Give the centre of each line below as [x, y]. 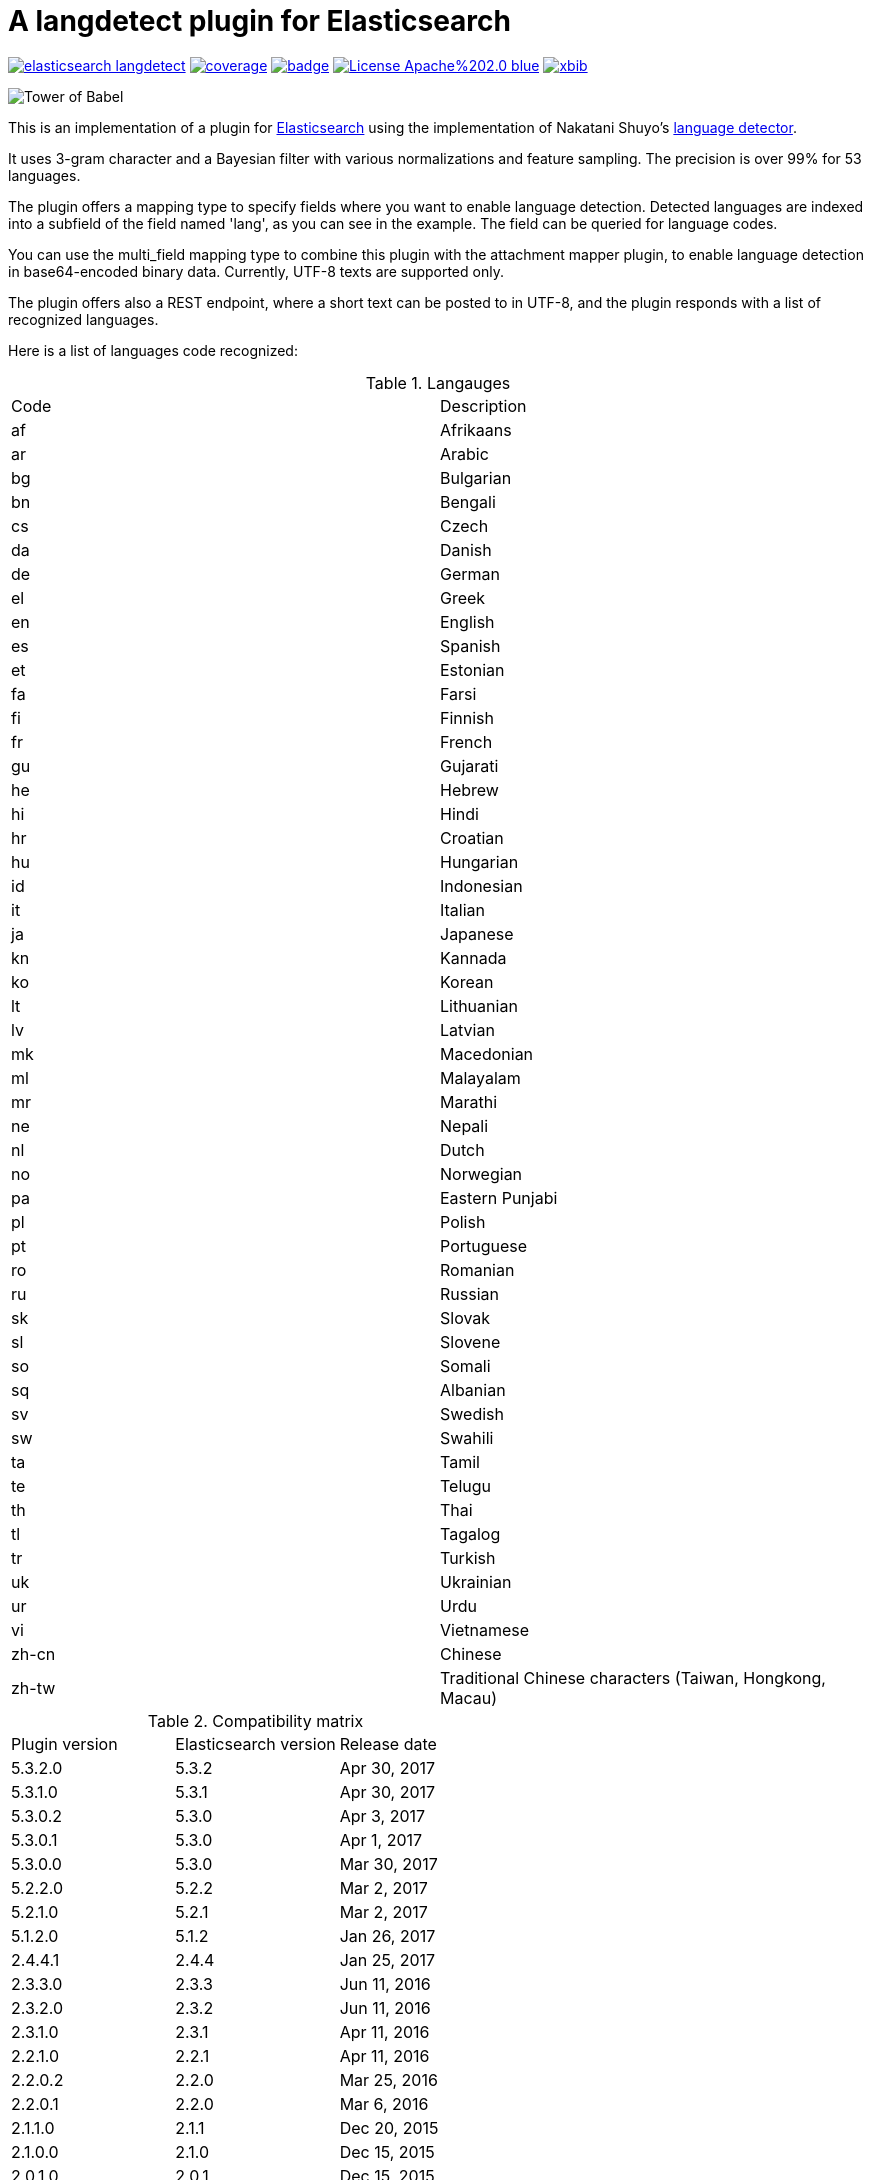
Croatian [472, 837]
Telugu [466, 1485]
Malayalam [480, 1077]
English [467, 621]
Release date [388, 1743]
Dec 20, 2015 [389, 2127]
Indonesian [481, 885]
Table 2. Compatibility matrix [255, 1720]
